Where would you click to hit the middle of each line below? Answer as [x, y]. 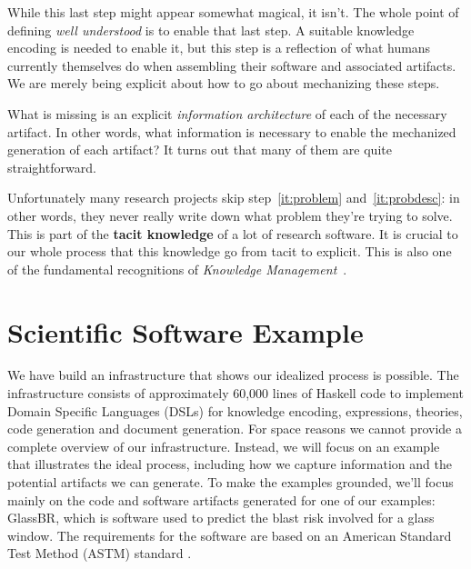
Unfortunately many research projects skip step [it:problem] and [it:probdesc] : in [234, 198]
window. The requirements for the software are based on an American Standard [230, 535]
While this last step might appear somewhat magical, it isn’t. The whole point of [233, 12]
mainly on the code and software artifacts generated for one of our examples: [221, 499]
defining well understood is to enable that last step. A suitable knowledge [211, 30]
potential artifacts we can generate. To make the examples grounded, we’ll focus [230, 482]
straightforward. [52, 167]
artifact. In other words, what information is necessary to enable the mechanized [232, 131]
